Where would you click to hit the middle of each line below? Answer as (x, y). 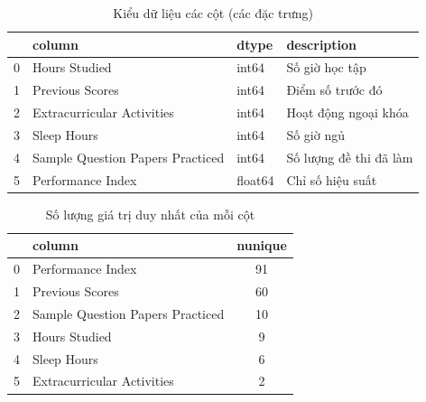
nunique (262, 245)
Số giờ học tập (326, 67)
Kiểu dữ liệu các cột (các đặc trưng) (213, 13)
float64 (255, 179)
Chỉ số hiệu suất (332, 179)
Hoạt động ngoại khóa (347, 112)
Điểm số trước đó (334, 90)
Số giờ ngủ (315, 134)
